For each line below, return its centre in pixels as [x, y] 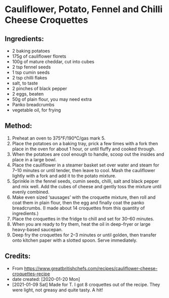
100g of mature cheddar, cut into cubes [53, 61]
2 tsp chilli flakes [30, 78]
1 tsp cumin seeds [31, 72]
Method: [18, 126]
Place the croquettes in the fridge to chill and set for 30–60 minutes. [83, 219]
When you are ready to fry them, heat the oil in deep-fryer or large [81, 224]
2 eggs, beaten [28, 94]
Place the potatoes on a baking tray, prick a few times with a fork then [85, 143]
